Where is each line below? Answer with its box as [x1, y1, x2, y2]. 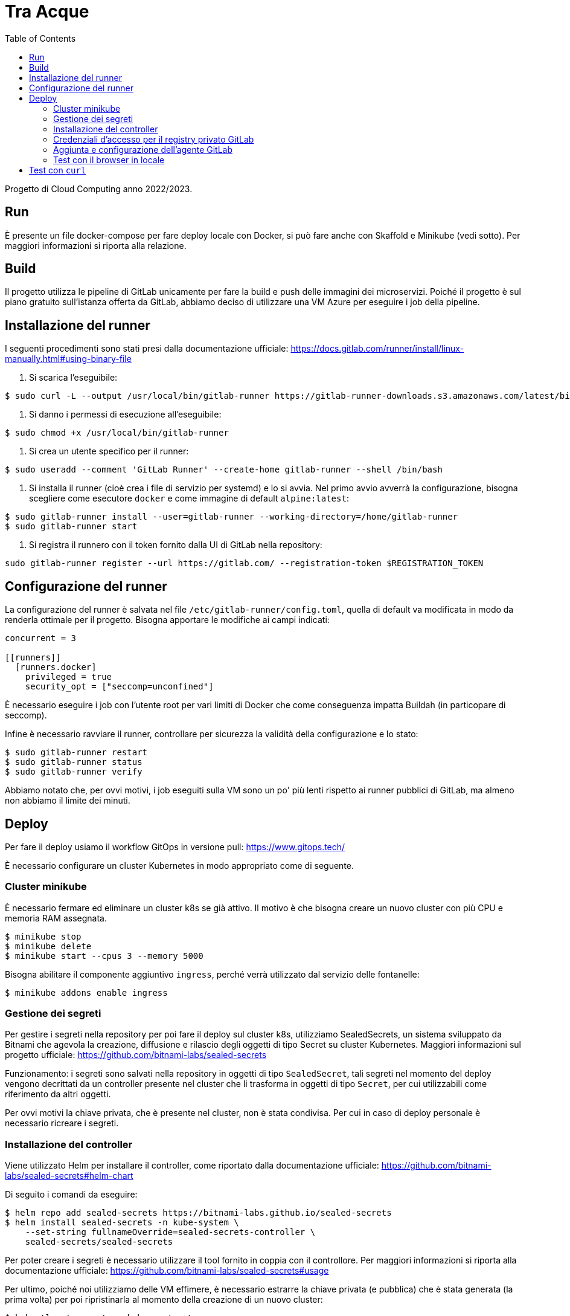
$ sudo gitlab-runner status [5, 757, 142, 767]
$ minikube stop [5, 931, 82, 941]
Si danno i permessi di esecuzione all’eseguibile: [29, 409, 222, 420]
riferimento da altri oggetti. [5, 1089, 111, 1100]
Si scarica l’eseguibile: [29, 372, 118, 383]
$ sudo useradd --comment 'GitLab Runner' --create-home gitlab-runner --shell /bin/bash [5, 465, 443, 475]
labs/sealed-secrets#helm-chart [5, 1170, 133, 1181]
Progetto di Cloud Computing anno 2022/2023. [5, 183, 193, 194]
